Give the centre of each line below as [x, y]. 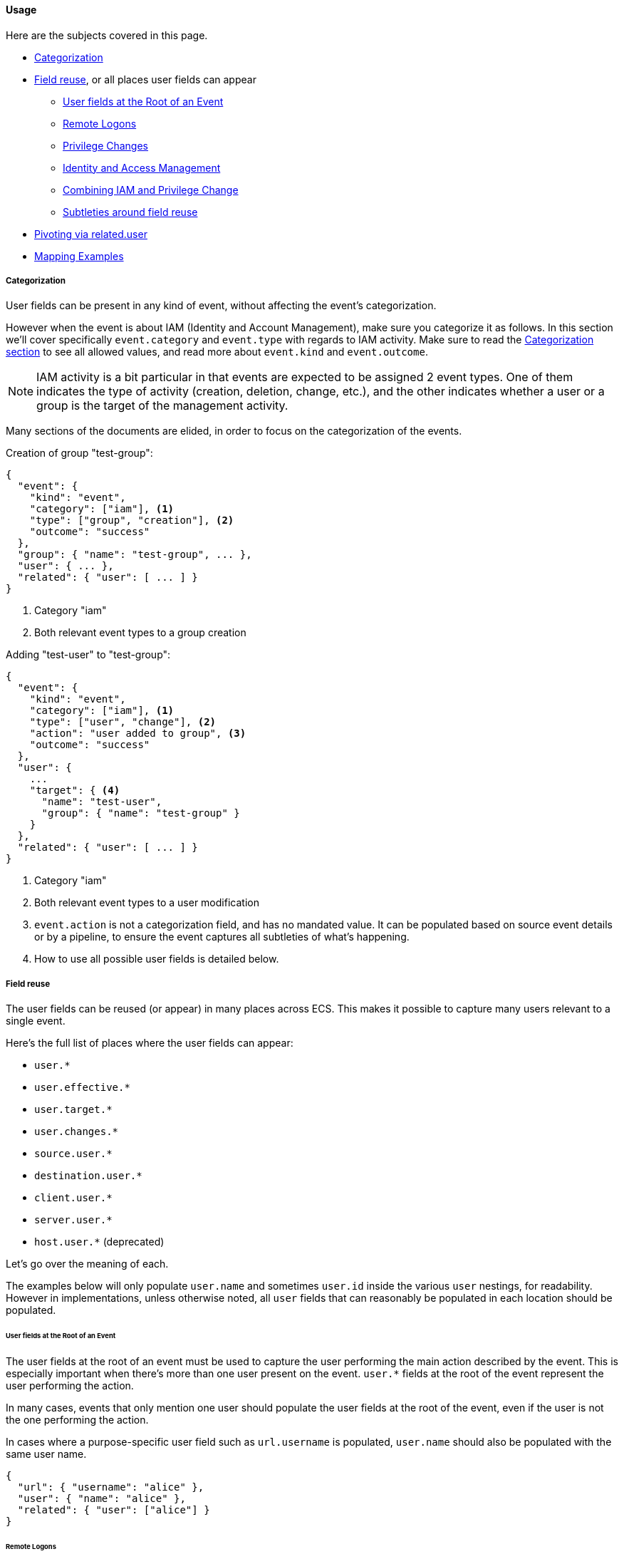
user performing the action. [70, 1385]
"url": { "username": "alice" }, [111, 1487]
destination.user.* [88, 1176]
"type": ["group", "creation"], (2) [132, 520]
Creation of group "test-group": [79, 453]
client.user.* [73, 1198]
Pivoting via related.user [91, 234]
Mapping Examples [79, 256]
